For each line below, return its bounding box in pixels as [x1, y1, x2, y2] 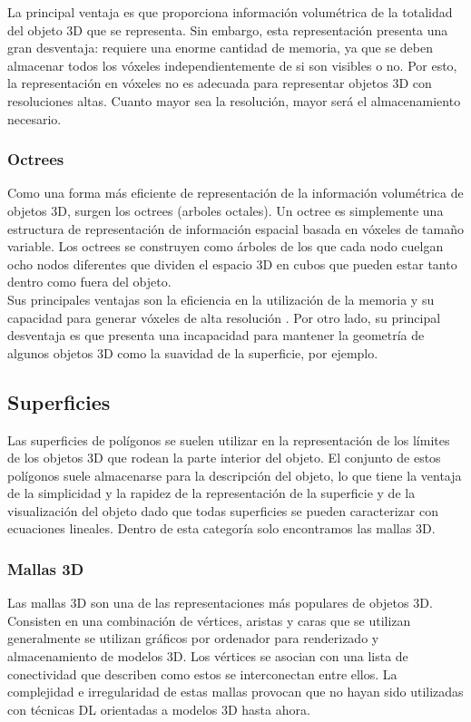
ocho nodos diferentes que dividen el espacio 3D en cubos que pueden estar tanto [7, 254, 457, 273]
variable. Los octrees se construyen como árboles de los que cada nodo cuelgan [7, 237, 444, 256]
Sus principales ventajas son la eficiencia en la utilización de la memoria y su [7, 289, 435, 308]
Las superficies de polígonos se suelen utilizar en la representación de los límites [7, 430, 450, 449]
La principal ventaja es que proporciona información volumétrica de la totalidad [7, 3, 453, 21]
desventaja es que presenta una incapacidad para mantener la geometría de [7, 326, 425, 345]
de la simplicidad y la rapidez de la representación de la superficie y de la [7, 483, 416, 502]
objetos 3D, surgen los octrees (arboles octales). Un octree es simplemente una [7, 200, 444, 220]
